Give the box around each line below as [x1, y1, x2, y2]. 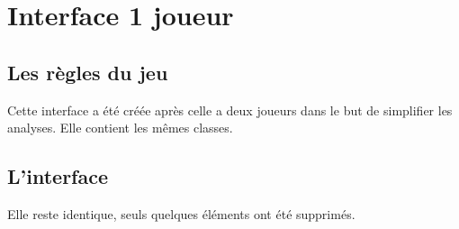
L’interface [7, 162, 108, 190]
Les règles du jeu [7, 58, 168, 86]
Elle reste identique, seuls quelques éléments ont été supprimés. [7, 204, 355, 223]
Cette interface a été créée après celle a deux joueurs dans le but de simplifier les [7, 100, 453, 119]
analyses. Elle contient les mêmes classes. [7, 118, 233, 137]
